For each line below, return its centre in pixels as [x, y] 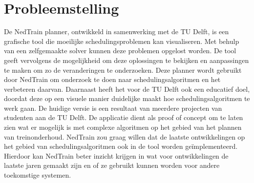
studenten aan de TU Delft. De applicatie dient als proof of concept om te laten [124, 117]
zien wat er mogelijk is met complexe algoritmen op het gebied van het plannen [123, 127]
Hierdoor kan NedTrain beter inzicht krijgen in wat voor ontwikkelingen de [116, 155]
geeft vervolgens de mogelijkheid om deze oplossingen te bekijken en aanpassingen [127, 60]
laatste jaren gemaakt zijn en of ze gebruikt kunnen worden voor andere [112, 165]
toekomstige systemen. [38, 175]
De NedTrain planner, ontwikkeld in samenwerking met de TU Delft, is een [116, 31]
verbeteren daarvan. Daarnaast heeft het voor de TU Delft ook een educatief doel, [127, 89]
